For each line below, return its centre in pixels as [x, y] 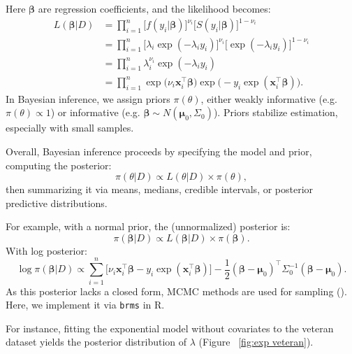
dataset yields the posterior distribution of [96, 342]
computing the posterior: [59, 165]
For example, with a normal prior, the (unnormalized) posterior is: [148, 226]
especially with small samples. [70, 128]
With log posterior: [46, 250]
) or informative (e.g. [95, 112]
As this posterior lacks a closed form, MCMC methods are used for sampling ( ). [176, 291]
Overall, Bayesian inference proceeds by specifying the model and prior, [159, 151]
